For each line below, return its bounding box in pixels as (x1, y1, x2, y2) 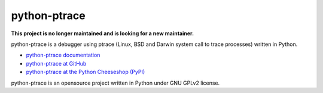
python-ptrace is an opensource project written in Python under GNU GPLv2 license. (11, 79, 220, 86)
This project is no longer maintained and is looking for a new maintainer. (11, 30, 194, 37)
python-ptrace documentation (26, 51, 100, 59)
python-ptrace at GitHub (26, 60, 87, 67)
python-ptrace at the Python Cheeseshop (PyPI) (26, 69, 145, 76)
